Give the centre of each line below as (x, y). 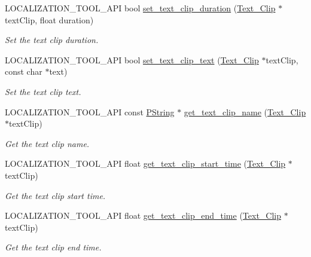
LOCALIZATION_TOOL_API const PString (90, 111)
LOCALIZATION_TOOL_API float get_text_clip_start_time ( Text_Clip (145, 163)
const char (24, 71)
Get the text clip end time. (53, 247)
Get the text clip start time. (55, 195)
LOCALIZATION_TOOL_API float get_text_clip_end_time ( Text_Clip (143, 215)
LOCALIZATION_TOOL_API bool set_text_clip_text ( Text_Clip (132, 59)
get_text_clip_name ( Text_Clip (245, 111)
